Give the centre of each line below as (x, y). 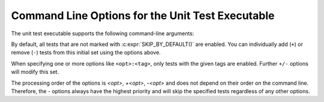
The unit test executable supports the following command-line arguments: (103, 33)
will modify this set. (35, 72)
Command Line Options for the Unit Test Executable (143, 16)
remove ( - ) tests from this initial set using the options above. (86, 52)
